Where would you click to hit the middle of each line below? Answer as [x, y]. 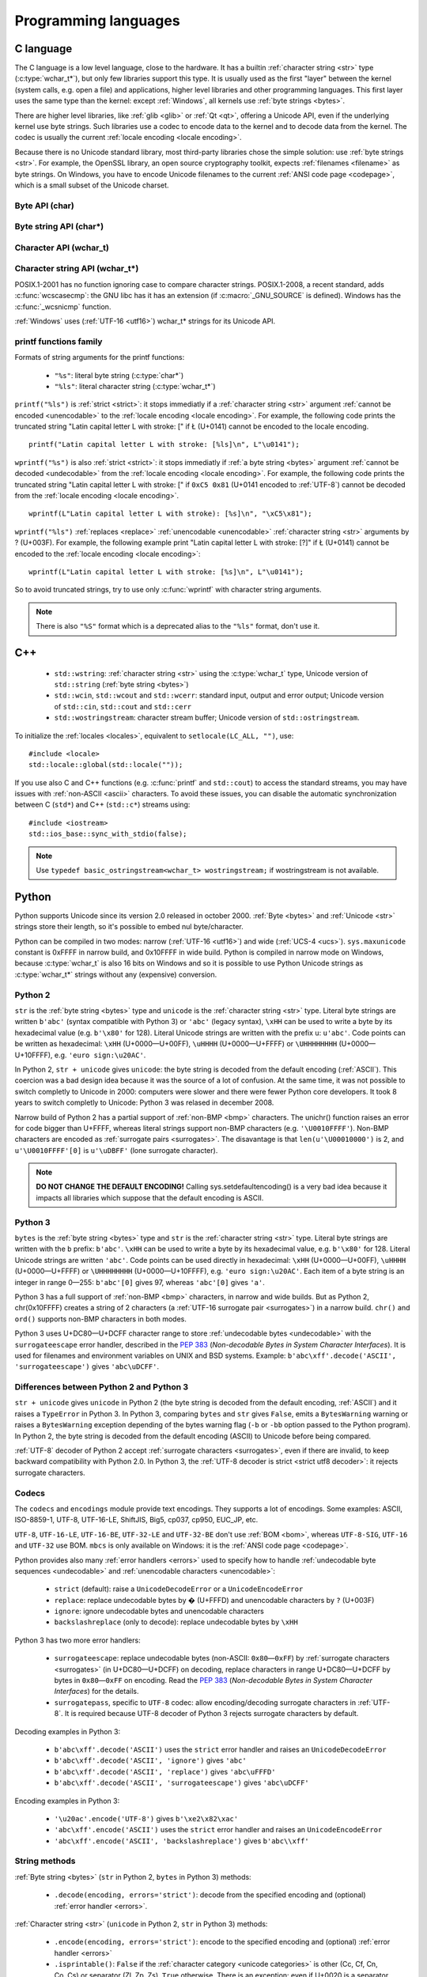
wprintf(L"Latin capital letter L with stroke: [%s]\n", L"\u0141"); [166, 572]
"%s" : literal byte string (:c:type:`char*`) [119, 375]
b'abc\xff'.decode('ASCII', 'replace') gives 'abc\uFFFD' [165, 1771]
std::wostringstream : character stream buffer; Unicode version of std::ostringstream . [207, 718]
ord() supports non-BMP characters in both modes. [101, 1319]
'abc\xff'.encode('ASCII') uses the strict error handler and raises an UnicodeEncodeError [218, 1830]
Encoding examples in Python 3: [67, 1801]
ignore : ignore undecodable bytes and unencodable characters [159, 1611]
